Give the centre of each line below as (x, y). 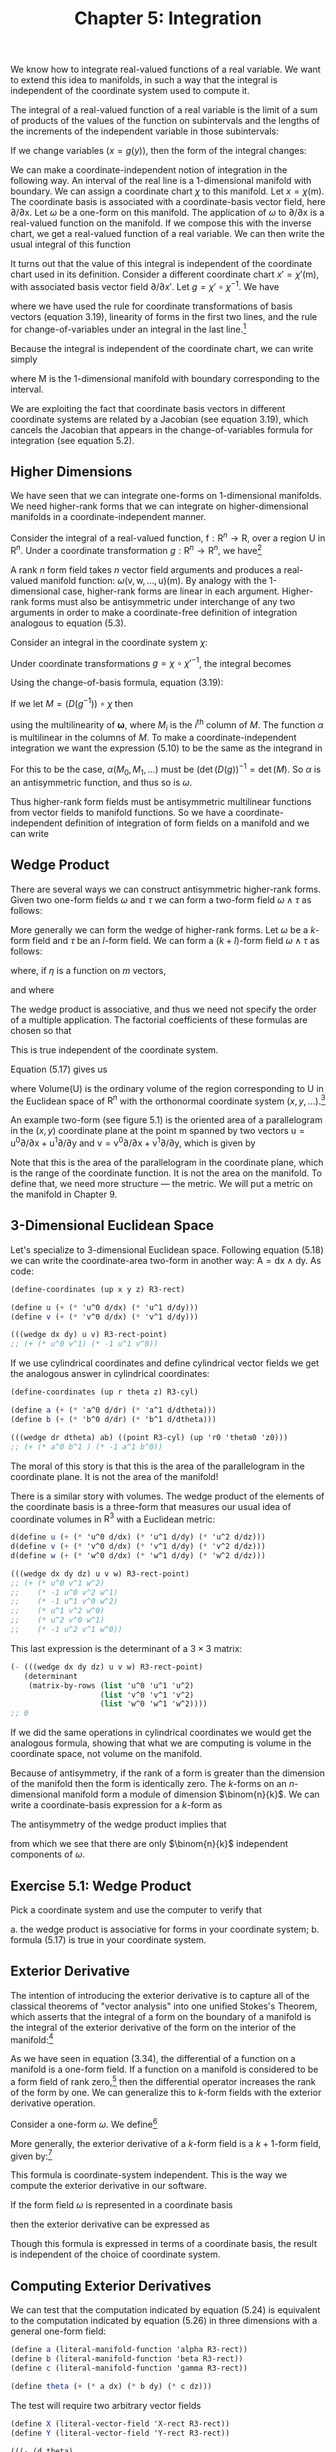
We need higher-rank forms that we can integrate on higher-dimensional (159, 506)
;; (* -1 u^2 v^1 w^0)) (66, 1630)
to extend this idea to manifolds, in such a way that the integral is (144, 80)
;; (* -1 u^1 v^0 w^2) (64, 1602)
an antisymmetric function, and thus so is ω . (101, 782)
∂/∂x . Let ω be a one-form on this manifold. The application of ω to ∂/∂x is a (167, 213)
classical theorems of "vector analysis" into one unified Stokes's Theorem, (164, 2006)
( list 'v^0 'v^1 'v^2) (147, 1695)
